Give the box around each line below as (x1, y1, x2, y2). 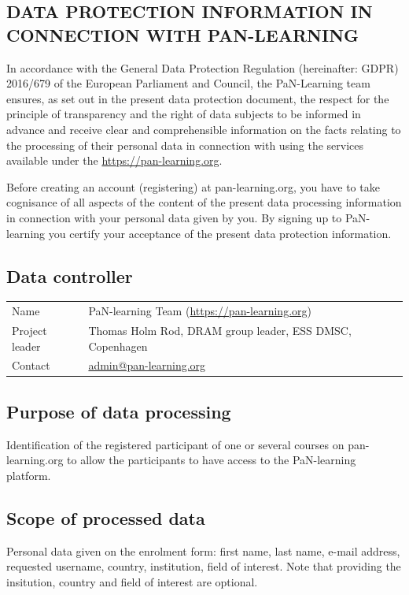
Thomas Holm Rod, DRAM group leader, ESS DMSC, (88, 322, 352, 338)
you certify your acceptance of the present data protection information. (48, 225, 392, 241)
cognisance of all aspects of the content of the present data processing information (6, 194, 402, 210)
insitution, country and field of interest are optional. (6, 573, 258, 589)
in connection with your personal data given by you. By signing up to (6, 209, 342, 225)
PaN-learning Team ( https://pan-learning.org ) (88, 303, 311, 319)
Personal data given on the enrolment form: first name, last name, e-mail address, (6, 542, 400, 559)
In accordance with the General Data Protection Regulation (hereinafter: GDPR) (6, 59, 399, 76)
